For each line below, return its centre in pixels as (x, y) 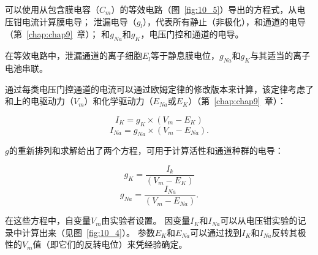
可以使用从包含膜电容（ (52, 9)
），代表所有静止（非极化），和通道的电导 (225, 21)
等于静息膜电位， (185, 55)
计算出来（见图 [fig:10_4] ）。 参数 (88, 232)
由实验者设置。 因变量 (146, 220)
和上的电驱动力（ (39, 101)
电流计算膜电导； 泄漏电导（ (79, 21)
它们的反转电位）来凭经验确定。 (123, 244)
